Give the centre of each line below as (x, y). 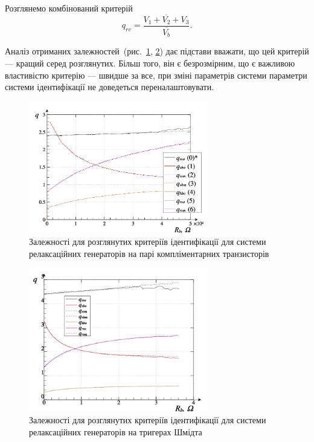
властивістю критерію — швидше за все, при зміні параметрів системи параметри (156, 75)
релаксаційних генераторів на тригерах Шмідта (116, 431)
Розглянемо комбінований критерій (69, 8)
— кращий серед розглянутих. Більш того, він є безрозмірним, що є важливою (150, 63)
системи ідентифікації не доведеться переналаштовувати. (110, 87)
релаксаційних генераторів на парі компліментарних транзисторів (149, 253)
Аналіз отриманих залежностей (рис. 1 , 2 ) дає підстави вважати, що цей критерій (157, 51)
